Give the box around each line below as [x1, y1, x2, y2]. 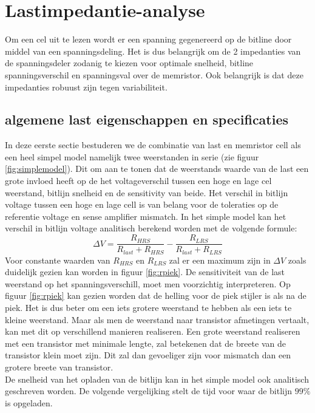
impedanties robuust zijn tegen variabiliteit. [5, 80, 168, 93]
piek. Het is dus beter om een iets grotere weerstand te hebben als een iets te [5, 301, 292, 313]
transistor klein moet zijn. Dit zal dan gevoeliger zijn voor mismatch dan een [5, 349, 291, 361]
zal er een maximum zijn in [169, 253, 271, 266]
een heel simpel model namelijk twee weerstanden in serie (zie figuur [5, 150, 259, 163]
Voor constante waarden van [5, 253, 110, 266]
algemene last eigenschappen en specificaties [5, 110, 289, 129]
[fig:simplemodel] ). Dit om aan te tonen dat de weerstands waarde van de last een [5, 162, 309, 175]
